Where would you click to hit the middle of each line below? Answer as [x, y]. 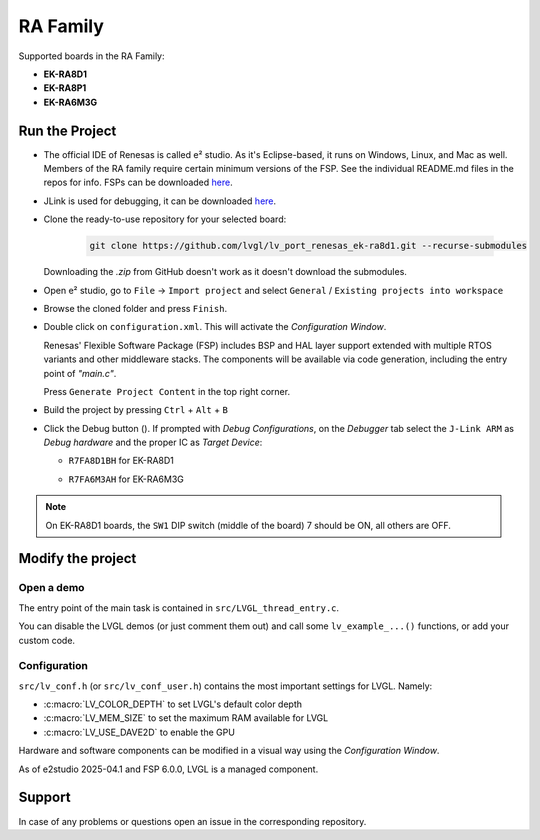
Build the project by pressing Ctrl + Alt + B [136, 410]
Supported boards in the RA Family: [91, 56]
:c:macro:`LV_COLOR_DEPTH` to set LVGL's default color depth [173, 704]
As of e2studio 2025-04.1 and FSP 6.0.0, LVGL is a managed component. [168, 769]
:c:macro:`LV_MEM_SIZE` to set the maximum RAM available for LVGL [186, 718]
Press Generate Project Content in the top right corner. [166, 391]
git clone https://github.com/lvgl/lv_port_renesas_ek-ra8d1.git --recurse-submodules [308, 246]
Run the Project [67, 130]
